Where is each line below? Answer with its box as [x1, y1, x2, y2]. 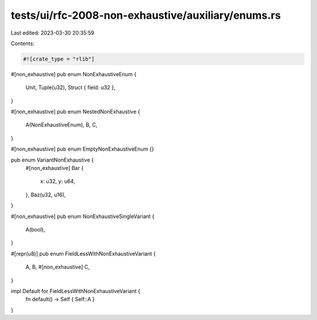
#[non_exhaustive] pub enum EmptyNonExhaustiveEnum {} [11, 145, 154, 152]
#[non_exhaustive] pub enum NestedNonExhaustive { [11, 108, 140, 115]
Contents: [11, 40, 35, 47]
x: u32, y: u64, [40, 178, 76, 185]
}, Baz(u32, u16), [25, 191, 66, 198]
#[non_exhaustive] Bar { [25, 165, 84, 172]
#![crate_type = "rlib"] [23, 56, 95, 62]
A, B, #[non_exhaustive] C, [25, 264, 90, 271]
